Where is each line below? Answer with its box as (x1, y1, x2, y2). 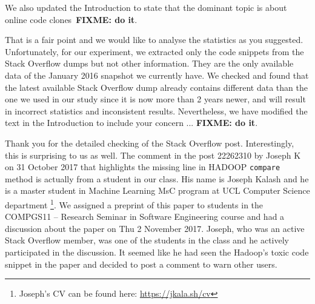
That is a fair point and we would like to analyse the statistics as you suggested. (5, 33, 303, 46)
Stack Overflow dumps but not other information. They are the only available (5, 57, 294, 70)
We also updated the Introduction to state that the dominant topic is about (5, 1, 287, 13)
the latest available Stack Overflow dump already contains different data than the (5, 81, 308, 93)
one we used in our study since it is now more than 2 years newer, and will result (5, 93, 306, 105)
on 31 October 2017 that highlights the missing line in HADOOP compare (5, 160, 280, 173)
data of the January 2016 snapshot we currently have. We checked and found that (5, 68, 309, 81)
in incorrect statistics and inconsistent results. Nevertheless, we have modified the (5, 104, 308, 117)
